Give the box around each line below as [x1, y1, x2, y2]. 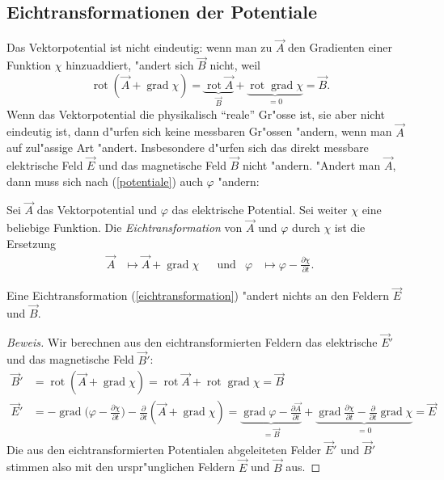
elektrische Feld [6, 157, 83, 174]
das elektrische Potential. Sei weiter [171, 201, 348, 218]
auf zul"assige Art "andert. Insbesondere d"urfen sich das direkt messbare [6, 139, 369, 156]
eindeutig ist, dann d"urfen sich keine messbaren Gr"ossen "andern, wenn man [6, 123, 392, 140]
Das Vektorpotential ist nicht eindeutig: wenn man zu [6, 39, 273, 56]
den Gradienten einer [288, 39, 392, 56]
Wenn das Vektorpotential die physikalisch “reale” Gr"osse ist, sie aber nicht [6, 105, 386, 122]
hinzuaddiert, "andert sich [66, 57, 194, 74]
